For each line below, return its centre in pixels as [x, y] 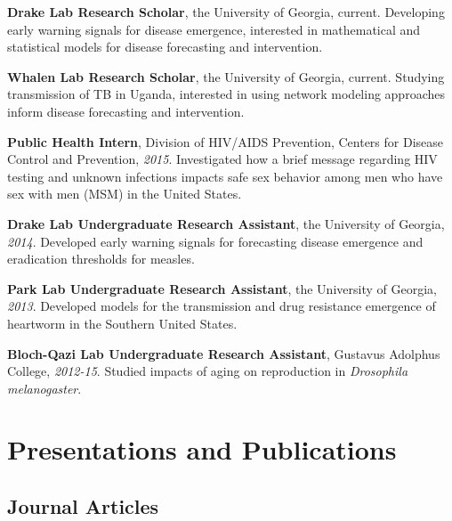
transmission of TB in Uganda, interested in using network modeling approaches [226, 94]
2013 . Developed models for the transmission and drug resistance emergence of [222, 306]
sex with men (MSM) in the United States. [125, 194]
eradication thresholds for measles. [101, 259]
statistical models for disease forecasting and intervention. [165, 47]
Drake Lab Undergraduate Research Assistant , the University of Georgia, [226, 223]
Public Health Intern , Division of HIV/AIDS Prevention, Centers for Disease [226, 141]
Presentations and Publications [202, 449]
